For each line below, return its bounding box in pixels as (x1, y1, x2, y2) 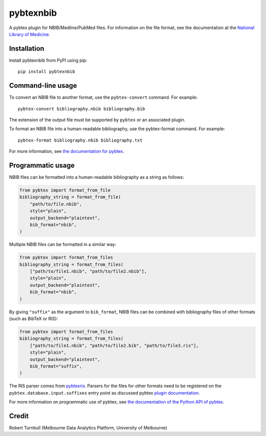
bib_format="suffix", (30, 363, 82, 369)
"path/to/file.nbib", (30, 201, 82, 207)
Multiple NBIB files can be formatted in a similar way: (9, 242, 117, 248)
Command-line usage (9, 81, 77, 90)
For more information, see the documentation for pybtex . (9, 148, 124, 154)
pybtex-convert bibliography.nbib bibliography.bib (18, 106, 145, 111)
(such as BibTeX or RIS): (9, 316, 58, 322)
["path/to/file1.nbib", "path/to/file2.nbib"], (30, 269, 147, 274)
